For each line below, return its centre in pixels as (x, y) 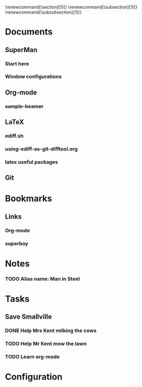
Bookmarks (29, 199)
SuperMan (21, 50)
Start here (17, 64)
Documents (29, 32)
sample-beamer (24, 106)
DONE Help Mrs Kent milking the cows (51, 331)
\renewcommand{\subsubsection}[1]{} (43, 12)
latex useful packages (32, 162)
